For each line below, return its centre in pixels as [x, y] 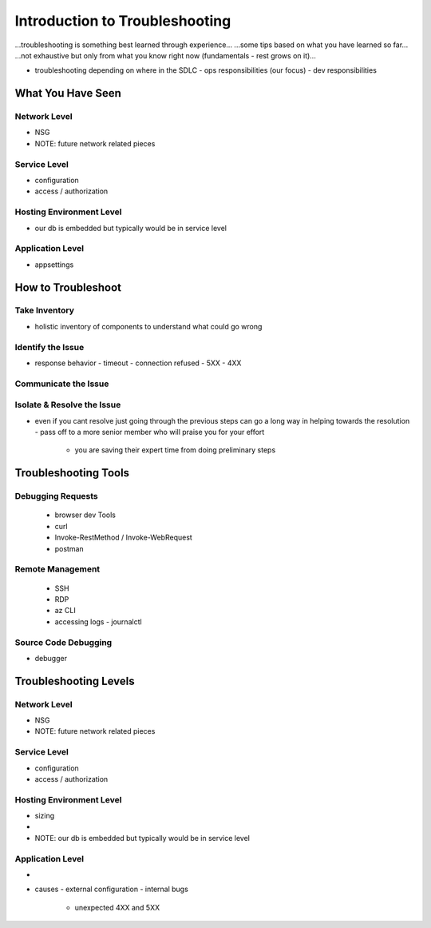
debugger [51, 658]
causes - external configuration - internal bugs [112, 889]
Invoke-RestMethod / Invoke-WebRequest [124, 538]
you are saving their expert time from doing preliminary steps [175, 450]
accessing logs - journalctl [99, 621]
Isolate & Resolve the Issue [68, 405]
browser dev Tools [85, 515]
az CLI [65, 611]
